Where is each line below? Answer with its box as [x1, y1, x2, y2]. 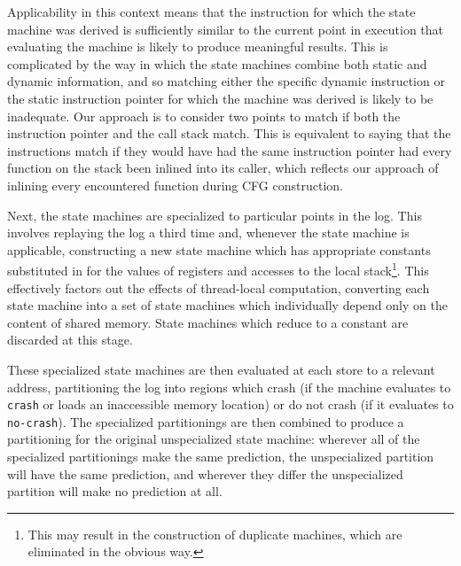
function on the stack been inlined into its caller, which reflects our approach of [7, 159, 439, 177]
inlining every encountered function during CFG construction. [7, 175, 343, 194]
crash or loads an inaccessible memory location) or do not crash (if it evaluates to [7, 395, 454, 414]
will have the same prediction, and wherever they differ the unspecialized [7, 464, 403, 483]
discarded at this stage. [7, 330, 133, 349]
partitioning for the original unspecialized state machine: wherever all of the [7, 430, 420, 448]
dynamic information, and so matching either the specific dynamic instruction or [7, 72, 445, 90]
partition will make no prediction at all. [7, 482, 223, 500]
